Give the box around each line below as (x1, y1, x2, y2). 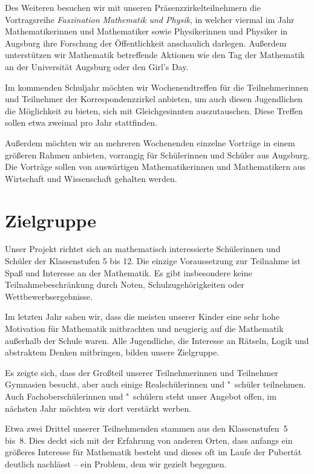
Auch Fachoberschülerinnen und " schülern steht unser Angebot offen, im (5, 389, 276, 402)
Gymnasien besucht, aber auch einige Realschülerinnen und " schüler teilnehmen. (5, 378, 306, 391)
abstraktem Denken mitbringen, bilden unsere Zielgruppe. (5, 346, 220, 359)
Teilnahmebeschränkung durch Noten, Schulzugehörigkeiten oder (5, 278, 244, 291)
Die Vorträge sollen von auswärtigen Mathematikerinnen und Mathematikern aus (5, 160, 306, 173)
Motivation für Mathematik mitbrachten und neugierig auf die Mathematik (5, 322, 284, 334)
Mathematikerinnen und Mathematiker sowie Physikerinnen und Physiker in (5, 25, 288, 37)
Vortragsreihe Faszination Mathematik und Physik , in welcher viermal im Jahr (5, 13, 295, 25)
